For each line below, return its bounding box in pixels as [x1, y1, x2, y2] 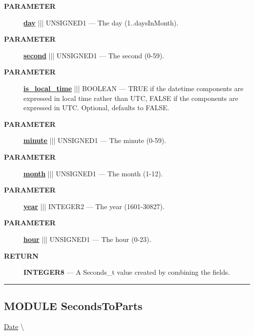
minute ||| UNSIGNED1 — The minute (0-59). [23, 135, 167, 145]
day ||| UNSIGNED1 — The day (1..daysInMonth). [23, 17, 179, 27]
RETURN [4, 250, 39, 261]
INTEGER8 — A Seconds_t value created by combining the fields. [23, 267, 230, 277]
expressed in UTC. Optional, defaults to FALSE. [23, 102, 169, 113]
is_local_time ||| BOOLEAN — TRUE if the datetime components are [23, 83, 244, 93]
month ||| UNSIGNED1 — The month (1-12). [23, 168, 163, 178]
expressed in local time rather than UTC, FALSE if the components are [23, 93, 238, 103]
